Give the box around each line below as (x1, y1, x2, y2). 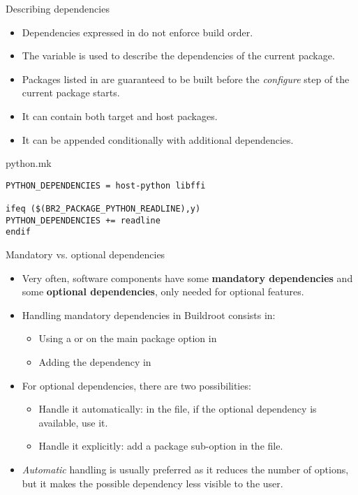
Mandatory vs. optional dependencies (6, 247, 165, 262)
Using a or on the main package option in (38, 331, 217, 346)
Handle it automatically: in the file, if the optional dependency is (38, 401, 317, 416)
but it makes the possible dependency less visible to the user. (22, 475, 283, 490)
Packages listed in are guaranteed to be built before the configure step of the (22, 71, 350, 86)
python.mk (6, 156, 52, 170)
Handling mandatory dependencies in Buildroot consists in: (22, 307, 276, 322)
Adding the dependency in (38, 355, 151, 369)
